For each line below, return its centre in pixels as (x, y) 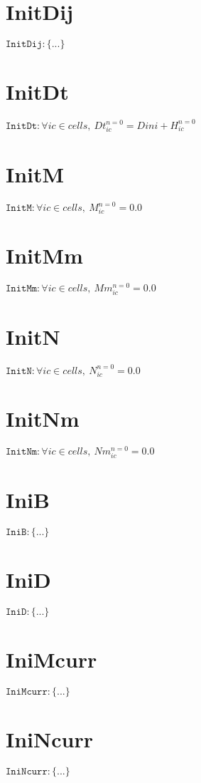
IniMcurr (51, 659)
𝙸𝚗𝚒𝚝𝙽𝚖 (22, 451)
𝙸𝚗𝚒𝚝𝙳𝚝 (22, 126)
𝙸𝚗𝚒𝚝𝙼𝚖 (22, 289)
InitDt (37, 92)
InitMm (44, 255)
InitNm (43, 418)
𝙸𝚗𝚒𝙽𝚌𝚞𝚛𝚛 (27, 772)
